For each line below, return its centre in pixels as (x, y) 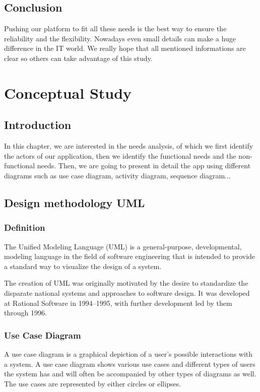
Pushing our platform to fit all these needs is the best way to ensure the (115, 28)
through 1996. (25, 313)
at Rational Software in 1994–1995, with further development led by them (118, 303)
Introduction (38, 125)
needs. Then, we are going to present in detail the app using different (144, 166)
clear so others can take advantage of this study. (78, 58)
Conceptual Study (68, 92)
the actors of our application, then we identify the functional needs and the (120, 155)
